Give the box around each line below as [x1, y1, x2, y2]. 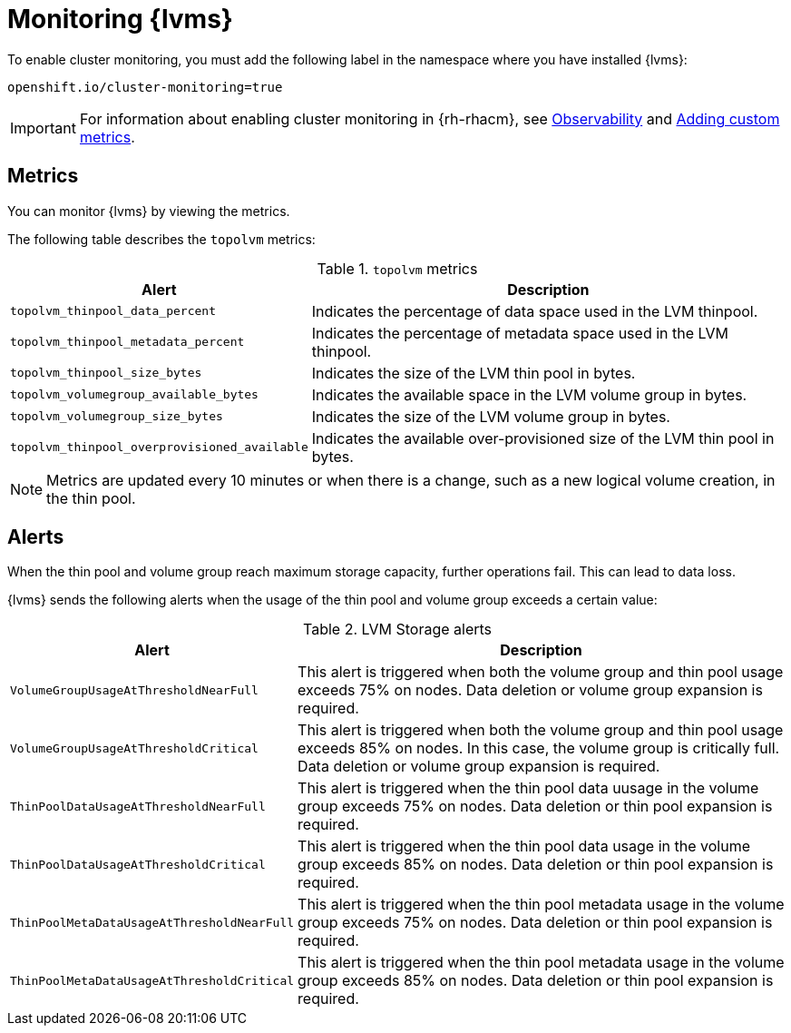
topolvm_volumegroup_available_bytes [10, 388, 259, 402]
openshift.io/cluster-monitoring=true [7, 79, 283, 94]
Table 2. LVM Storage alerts [302, 620, 493, 639]
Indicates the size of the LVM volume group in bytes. [311, 407, 670, 426]
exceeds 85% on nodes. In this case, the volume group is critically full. [298, 739, 780, 758]
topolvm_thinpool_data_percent [10, 304, 216, 319]
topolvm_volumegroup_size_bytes [10, 409, 223, 424]
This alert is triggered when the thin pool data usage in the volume [298, 837, 750, 856]
